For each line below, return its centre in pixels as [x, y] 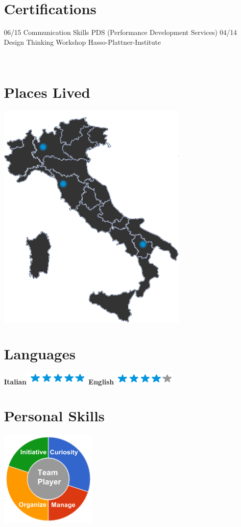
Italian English [59, 381]
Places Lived [47, 92]
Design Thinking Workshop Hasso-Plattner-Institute [83, 42]
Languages [40, 353]
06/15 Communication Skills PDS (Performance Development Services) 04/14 [120, 32]
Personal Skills [54, 415]
